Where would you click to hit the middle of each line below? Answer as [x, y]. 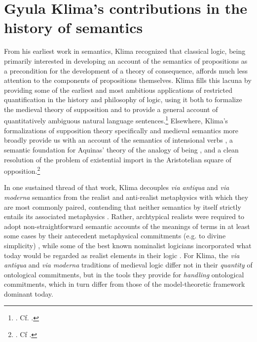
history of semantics [73, 27]
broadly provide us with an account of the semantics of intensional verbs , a [119, 140]
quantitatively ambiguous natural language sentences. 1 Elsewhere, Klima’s [116, 120]
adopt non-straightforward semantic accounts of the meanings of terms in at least [127, 226]
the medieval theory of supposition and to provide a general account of [111, 109]
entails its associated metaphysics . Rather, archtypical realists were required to [124, 216]
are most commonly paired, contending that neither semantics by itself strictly [123, 207]
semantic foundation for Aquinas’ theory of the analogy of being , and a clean [121, 149]
